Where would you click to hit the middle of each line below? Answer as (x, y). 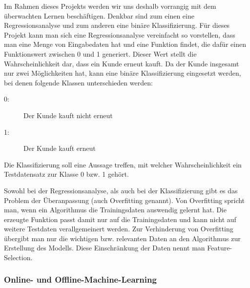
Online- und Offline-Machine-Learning (80, 279)
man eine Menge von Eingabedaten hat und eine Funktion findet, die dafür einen (125, 44)
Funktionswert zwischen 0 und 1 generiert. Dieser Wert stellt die (100, 53)
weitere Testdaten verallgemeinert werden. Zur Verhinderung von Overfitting (119, 229)
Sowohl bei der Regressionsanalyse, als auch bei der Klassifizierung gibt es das (121, 190)
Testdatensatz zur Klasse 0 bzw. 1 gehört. (66, 174)
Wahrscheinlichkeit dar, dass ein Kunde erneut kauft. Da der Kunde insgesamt (122, 63)
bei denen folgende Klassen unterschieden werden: (78, 82)
